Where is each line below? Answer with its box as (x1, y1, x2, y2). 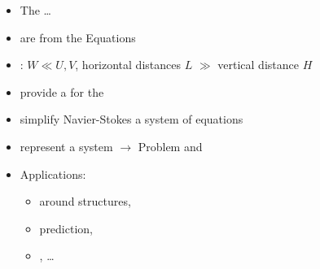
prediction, (39, 219, 93, 236)
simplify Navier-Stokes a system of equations (20, 111, 243, 128)
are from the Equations (20, 28, 136, 46)
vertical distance (217, 56, 299, 73)
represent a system (20, 137, 113, 154)
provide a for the (20, 83, 104, 100)
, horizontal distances (75, 56, 181, 73)
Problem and (138, 137, 203, 154)
